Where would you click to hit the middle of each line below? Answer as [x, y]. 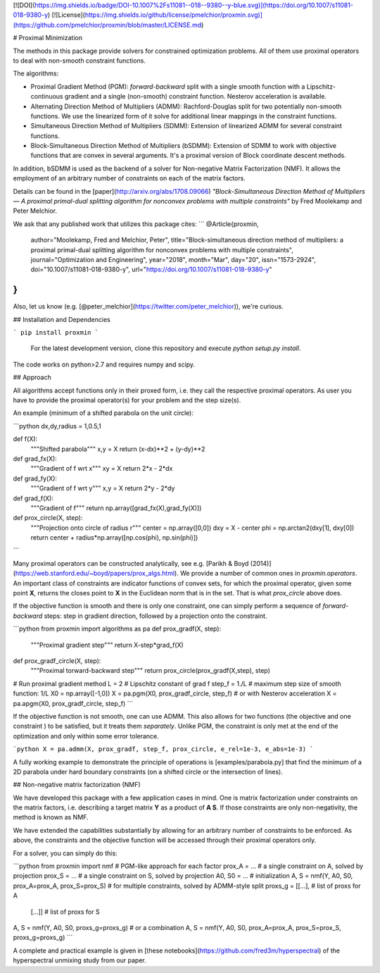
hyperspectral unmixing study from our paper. [80, 960]
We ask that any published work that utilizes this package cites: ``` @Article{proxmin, [136, 224]
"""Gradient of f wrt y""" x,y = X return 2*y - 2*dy [103, 488]
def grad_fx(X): [35, 459]
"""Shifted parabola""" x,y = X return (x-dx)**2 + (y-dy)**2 [118, 449]
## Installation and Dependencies [62, 319]
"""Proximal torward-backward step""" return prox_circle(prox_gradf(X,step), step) [151, 671]
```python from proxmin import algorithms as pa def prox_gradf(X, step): [117, 629]
